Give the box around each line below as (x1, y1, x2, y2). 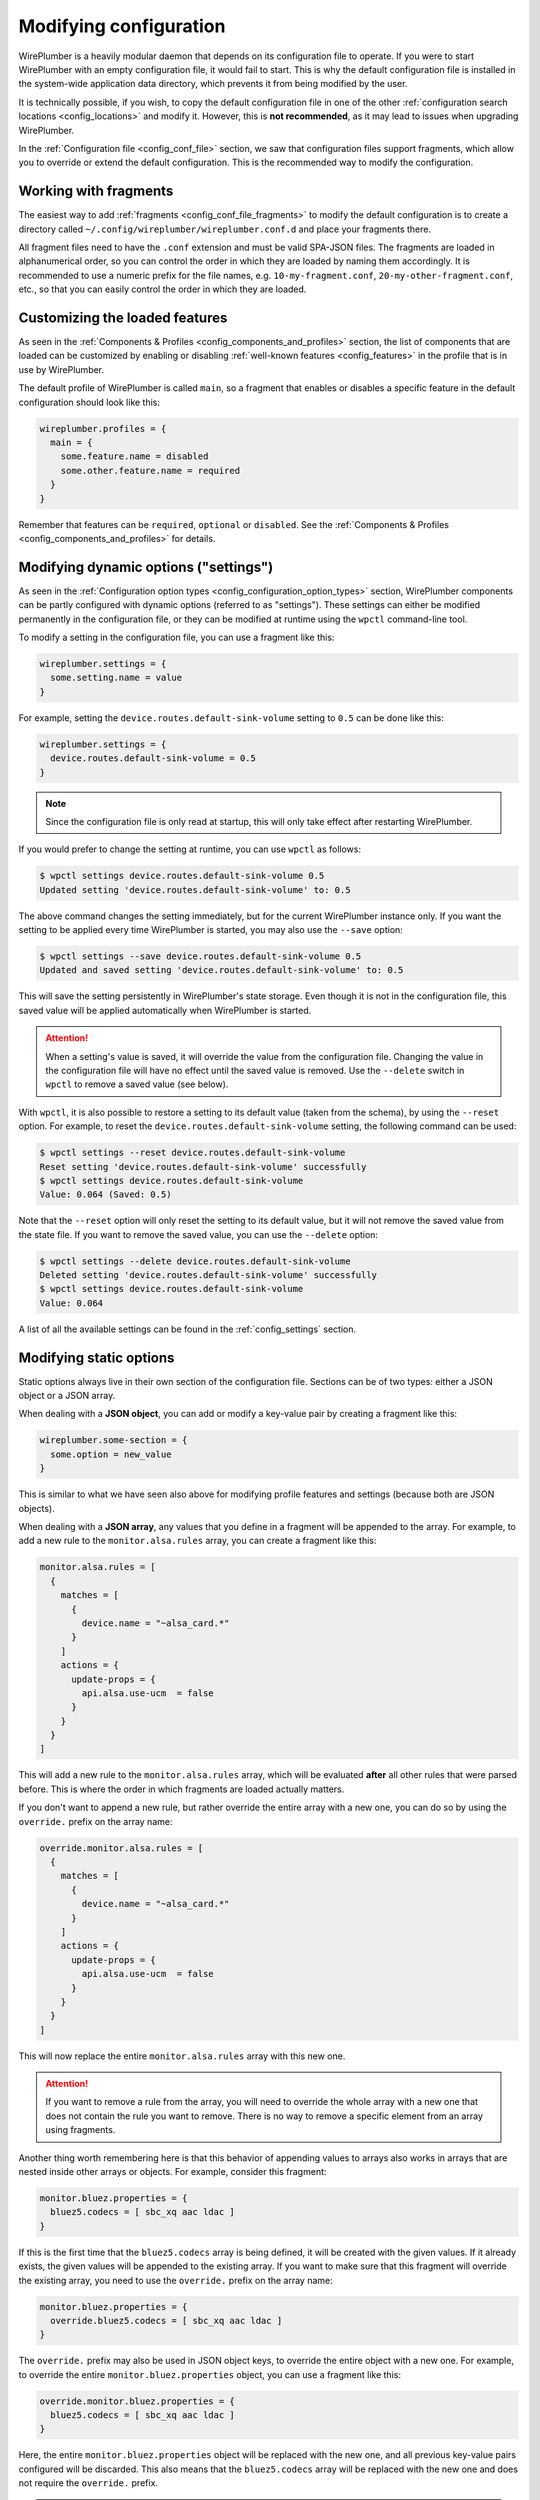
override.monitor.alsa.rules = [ (39, 1842, 204, 1854)
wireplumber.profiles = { (39, 423, 167, 434)
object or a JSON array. (18, 1390, 116, 1402)
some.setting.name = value (50, 672, 183, 684)
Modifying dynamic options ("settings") (18, 558, 274, 575)
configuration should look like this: (18, 396, 160, 408)
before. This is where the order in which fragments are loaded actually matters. (18, 1783, 345, 1795)
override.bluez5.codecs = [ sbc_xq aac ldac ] (50, 2315, 283, 2326)
